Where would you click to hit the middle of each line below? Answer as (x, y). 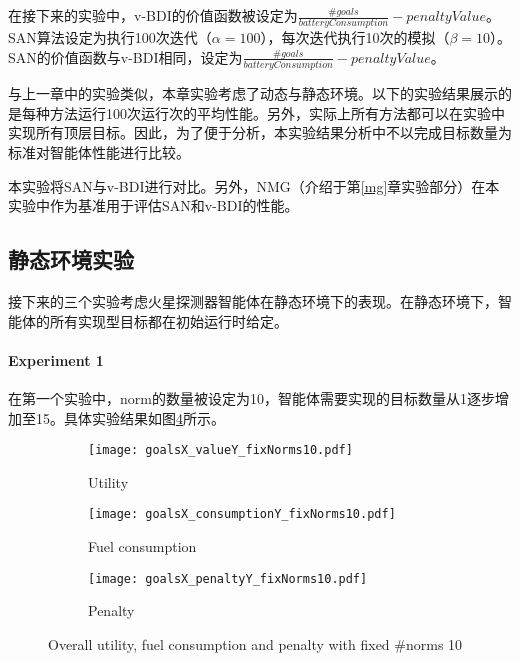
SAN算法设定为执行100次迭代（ (110, 37)
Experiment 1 (56, 359)
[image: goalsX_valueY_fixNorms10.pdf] (220, 450)
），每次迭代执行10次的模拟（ (355, 37)
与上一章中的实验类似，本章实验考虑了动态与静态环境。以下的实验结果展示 (253, 93)
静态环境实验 (71, 259)
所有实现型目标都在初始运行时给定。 (168, 320)
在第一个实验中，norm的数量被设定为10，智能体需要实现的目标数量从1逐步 (251, 397)
